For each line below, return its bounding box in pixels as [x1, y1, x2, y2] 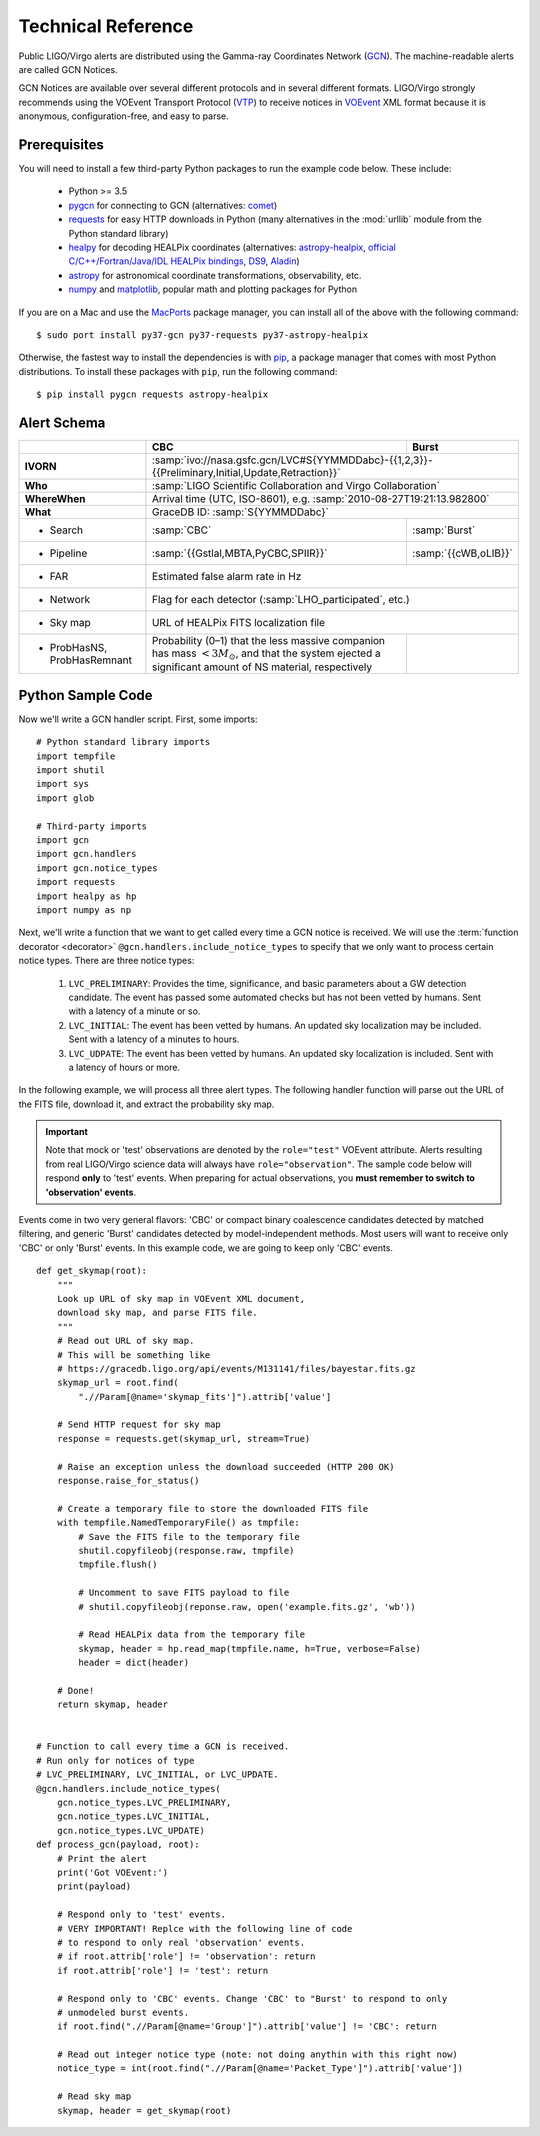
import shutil [36, 765, 105, 776]
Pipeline [49, 546, 88, 560]
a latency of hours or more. [68, 1061, 181, 1073]
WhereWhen [24, 492, 86, 505]
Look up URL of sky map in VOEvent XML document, [56, 1293, 305, 1304]
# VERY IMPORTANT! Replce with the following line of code [56, 1923, 353, 1934]
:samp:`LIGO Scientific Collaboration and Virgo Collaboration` [151, 479, 440, 492]
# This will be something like [56, 1349, 211, 1360]
